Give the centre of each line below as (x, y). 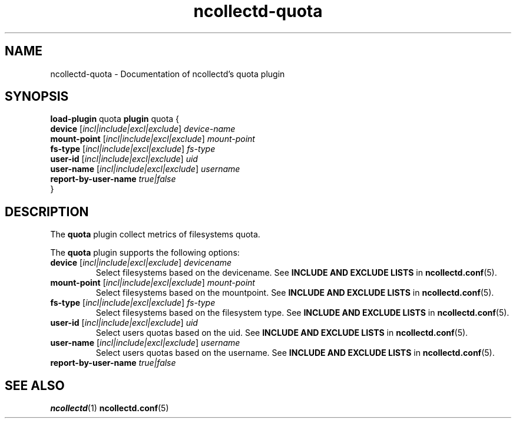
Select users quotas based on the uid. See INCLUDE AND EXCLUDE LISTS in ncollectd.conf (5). (282, 333)
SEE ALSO (35, 385)
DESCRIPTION (47, 211)
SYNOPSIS (37, 97)
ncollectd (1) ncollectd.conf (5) (110, 408)
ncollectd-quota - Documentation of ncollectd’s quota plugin (168, 74)
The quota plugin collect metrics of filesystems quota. (155, 234)
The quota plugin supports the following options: (145, 253)
